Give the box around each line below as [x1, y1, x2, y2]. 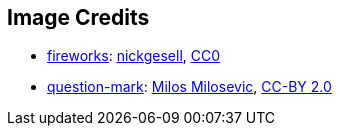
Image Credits [7, 5, 150, 30]
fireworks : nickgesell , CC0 [47, 47, 221, 65]
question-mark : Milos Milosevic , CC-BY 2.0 [47, 78, 332, 96]
